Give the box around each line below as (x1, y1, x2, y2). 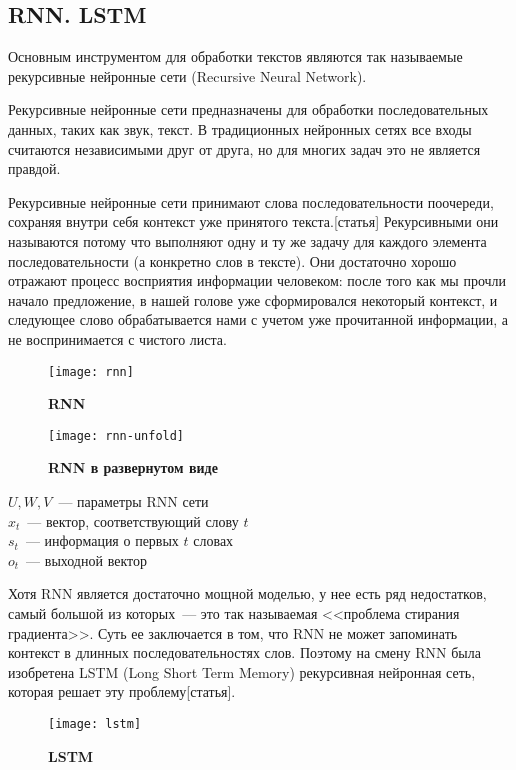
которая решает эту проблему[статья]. (8, 681, 236, 702)
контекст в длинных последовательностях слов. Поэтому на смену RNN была (8, 642, 481, 663)
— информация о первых (25, 530, 179, 551)
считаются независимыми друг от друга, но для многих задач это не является (8, 138, 481, 159)
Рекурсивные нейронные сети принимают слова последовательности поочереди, (8, 191, 494, 212)
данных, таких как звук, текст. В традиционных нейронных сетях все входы (8, 118, 472, 139)
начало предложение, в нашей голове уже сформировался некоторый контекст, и (8, 289, 498, 310)
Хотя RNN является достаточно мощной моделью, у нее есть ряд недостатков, (8, 583, 487, 604)
